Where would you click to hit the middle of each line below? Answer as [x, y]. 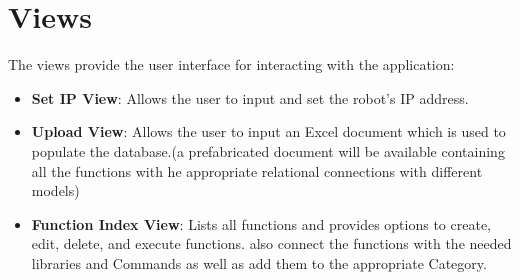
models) [55, 190]
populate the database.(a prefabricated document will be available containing [268, 150]
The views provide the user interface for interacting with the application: [231, 64]
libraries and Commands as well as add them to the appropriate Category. [259, 262]
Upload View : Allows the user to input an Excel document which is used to [268, 131]
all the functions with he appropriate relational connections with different [257, 170]
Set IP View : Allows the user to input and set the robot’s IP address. [250, 97]
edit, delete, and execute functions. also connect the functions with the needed [271, 243]
